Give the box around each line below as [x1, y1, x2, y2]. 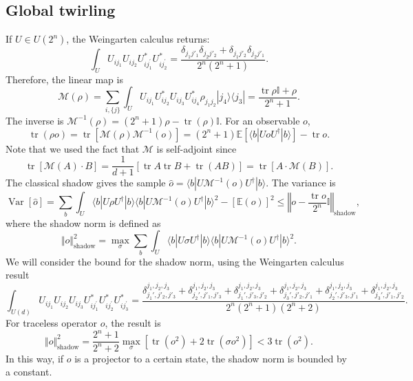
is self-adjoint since [156, 141, 237, 155]
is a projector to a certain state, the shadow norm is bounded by [74, 351, 347, 365]
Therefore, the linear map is [6, 72, 123, 86]
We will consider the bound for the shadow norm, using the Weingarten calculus [6, 254, 344, 268]
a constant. [6, 364, 52, 379]
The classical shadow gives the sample [6, 175, 166, 190]
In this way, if [6, 351, 64, 365]
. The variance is [266, 175, 336, 190]
